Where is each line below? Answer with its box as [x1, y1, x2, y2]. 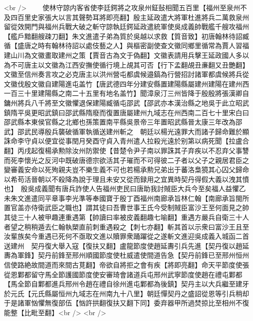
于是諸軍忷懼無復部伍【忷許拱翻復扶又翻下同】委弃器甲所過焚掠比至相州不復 [4, 298, 249, 308]
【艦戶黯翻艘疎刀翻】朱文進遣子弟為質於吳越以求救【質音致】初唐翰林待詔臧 [4, 31, 249, 41]
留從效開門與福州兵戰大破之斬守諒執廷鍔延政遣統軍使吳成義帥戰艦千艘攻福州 [4, 21, 249, 32]
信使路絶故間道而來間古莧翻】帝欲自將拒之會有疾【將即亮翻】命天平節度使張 [4, 260, 249, 270]
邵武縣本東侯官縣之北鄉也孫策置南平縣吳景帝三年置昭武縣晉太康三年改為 [4, 117, 235, 127]
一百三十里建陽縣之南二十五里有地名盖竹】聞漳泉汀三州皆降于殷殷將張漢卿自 [4, 88, 249, 98]
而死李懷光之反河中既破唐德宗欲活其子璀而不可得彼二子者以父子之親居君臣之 [4, 155, 249, 165]
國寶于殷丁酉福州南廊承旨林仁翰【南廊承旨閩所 [99, 193, 249, 203]
